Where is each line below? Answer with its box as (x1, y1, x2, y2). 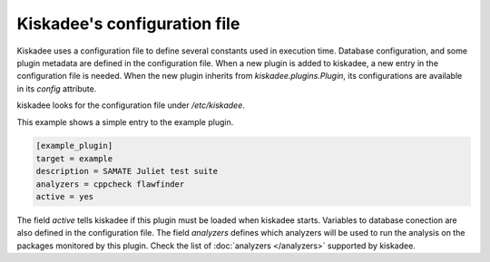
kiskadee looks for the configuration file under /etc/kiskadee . (16, 100, 245, 111)
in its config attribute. (16, 82, 97, 94)
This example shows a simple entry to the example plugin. (16, 116, 234, 127)
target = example (35, 153, 113, 163)
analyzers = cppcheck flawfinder (35, 179, 185, 189)
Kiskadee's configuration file (16, 14, 240, 34)
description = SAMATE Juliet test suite (35, 166, 218, 177)
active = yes (35, 191, 94, 202)
